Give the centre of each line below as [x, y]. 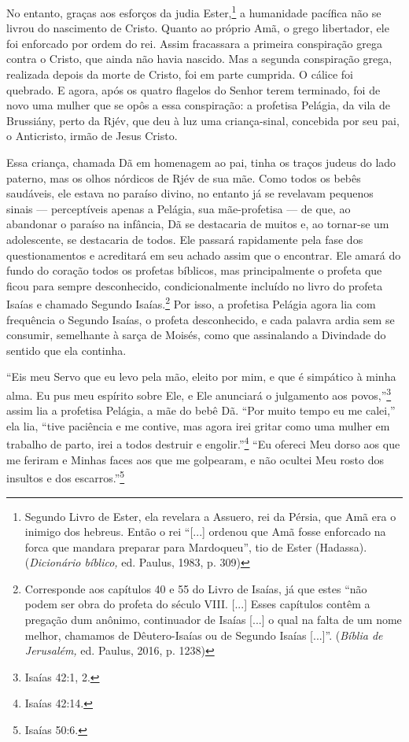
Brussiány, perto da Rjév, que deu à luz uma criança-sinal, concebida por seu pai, [203, 120]
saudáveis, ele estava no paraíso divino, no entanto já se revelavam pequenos [190, 193]
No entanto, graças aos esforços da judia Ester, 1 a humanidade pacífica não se [194, 11]
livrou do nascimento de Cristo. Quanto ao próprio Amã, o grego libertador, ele [198, 28]
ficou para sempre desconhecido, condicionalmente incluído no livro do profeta [195, 285]
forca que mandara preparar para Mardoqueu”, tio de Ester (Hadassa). [196, 546]
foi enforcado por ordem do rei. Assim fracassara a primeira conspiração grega [194, 43]
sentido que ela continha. [66, 350]
